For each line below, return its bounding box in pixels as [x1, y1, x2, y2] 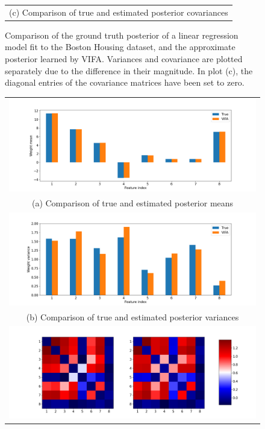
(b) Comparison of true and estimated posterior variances [26, 310, 239, 323]
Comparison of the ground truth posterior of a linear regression [5, 28, 238, 41]
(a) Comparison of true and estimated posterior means [31, 197, 234, 209]
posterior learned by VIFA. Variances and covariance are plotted [5, 52, 243, 65]
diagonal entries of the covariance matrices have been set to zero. [5, 76, 245, 89]
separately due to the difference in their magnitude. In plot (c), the [5, 64, 253, 77]
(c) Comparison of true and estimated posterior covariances [9, 5, 228, 18]
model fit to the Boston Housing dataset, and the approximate [5, 40, 235, 53]
